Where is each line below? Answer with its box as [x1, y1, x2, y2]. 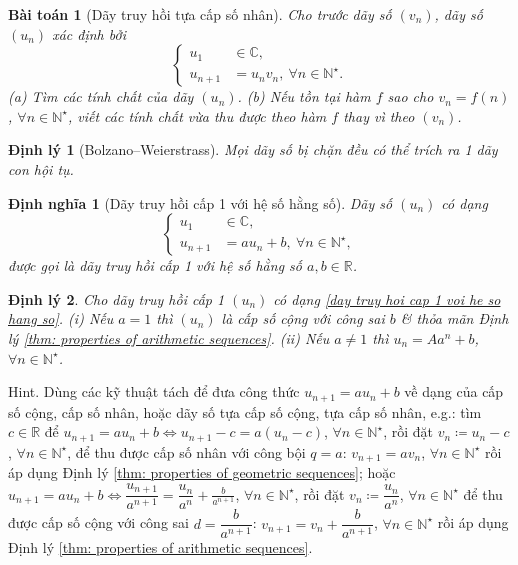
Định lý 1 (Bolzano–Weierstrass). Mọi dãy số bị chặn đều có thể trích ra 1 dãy [8, 139, 498, 160]
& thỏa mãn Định [400, 308, 509, 329]
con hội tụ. [8, 158, 74, 179]
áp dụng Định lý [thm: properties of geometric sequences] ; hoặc [8, 462, 396, 483]
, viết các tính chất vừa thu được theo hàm [67, 105, 327, 126]
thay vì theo [343, 105, 415, 126]
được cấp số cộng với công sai [8, 512, 189, 533]
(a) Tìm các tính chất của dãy [8, 86, 194, 107]
